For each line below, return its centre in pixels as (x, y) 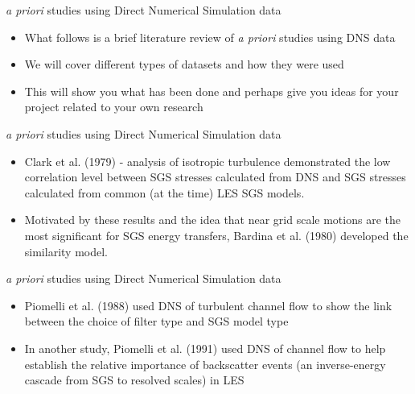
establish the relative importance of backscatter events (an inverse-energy (205, 364)
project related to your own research (114, 107)
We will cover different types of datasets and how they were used (184, 64)
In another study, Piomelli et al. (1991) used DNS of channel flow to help (205, 348)
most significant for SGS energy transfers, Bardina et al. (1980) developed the (216, 235)
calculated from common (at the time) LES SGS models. (164, 192)
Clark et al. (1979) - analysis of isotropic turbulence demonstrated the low (207, 161)
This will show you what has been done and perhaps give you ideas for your (212, 91)
